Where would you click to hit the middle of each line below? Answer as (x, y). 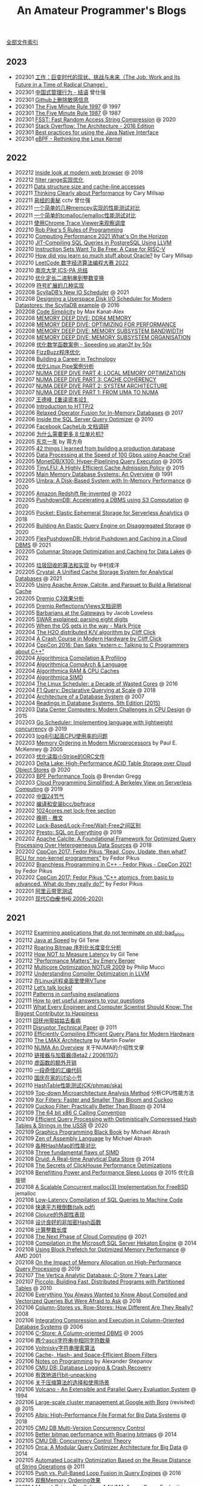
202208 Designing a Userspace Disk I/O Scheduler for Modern (93, 298)
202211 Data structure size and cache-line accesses (80, 186)
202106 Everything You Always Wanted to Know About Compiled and (101, 1294)
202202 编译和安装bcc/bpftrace (55, 803)
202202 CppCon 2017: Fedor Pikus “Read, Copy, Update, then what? (101, 851)
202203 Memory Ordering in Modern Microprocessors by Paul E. (96, 743)
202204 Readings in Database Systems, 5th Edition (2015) (88, 703)
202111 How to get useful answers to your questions (80, 1000)
